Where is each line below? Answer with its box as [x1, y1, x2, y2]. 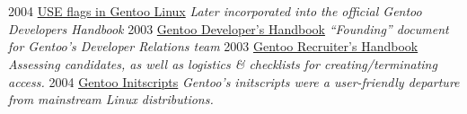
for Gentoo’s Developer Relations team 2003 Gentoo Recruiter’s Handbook [8, 37, 419, 56]
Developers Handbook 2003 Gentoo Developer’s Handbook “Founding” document [8, 19, 449, 38]
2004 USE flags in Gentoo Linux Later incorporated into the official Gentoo [8, 2, 422, 21]
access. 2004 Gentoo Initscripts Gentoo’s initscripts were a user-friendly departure [8, 72, 460, 91]
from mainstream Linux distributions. [8, 90, 214, 109]
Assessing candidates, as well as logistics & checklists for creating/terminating [8, 54, 437, 73]
